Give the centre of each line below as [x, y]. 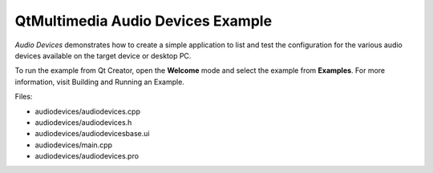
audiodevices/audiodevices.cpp [87, 111]
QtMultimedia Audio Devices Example [144, 21]
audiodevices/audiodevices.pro [87, 156]
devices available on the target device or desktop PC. [103, 55]
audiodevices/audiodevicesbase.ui [92, 134]
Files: [24, 97]
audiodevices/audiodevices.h [83, 122]
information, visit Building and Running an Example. [99, 82]
